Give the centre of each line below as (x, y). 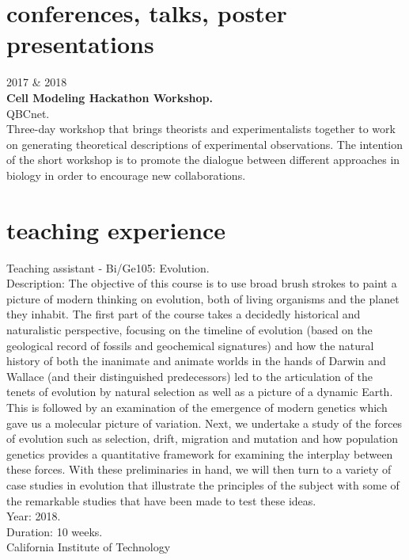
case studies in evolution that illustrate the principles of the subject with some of (203, 484)
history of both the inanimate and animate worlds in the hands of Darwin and (196, 361)
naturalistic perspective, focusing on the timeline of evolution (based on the (189, 329)
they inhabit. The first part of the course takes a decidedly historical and (184, 314)
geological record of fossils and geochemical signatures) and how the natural (190, 345)
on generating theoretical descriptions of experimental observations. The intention (205, 144)
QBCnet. (28, 113)
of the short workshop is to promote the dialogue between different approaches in (203, 160)
